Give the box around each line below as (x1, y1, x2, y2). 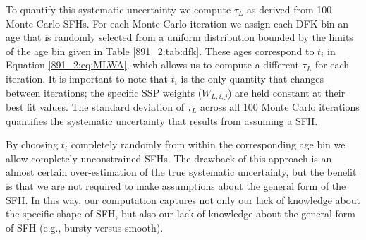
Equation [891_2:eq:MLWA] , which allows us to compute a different (6, 57, 299, 72)
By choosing (6, 137, 59, 152)
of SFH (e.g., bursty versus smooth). (6, 220, 164, 234)
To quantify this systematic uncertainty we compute (6, 2, 231, 16)
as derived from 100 (247, 2, 332, 16)
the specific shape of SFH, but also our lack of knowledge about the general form (6, 206, 355, 221)
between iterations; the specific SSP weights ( (6, 85, 202, 100)
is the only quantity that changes (181, 71, 324, 85)
